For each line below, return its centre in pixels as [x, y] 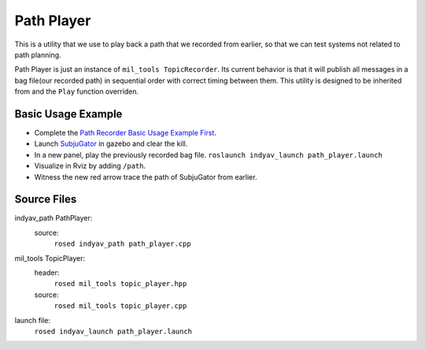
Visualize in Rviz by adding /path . [90, 166]
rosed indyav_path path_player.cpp [123, 244]
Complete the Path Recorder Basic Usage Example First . [125, 133]
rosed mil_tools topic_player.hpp [120, 284]
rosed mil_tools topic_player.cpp [120, 306]
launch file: [33, 320]
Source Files [46, 200]
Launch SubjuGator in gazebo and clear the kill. [111, 144]
